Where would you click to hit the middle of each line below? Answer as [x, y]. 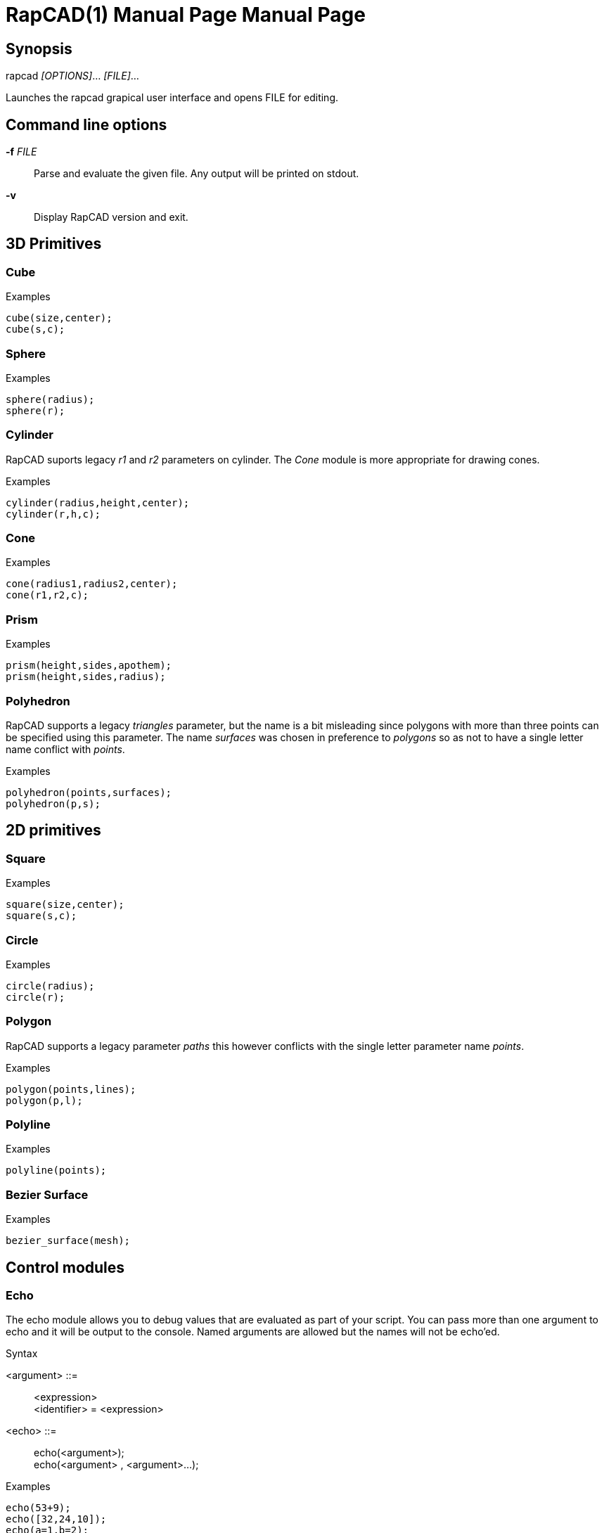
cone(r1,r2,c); [47, 595]
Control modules [65, 1267]
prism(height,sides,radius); [86, 677]
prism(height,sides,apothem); [89, 666]
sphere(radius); [50, 399]
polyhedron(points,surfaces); [89, 792]
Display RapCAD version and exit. [111, 217]
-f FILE [21, 152]
